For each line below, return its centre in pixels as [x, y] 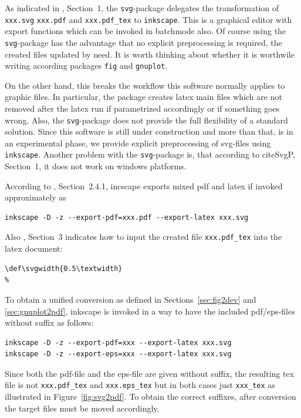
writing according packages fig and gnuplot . [86, 66]
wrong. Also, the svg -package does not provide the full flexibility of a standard [146, 120]
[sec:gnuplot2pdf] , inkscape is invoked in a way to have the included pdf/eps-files [150, 311]
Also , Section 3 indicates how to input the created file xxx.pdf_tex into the [143, 237]
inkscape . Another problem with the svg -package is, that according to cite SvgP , [150, 154]
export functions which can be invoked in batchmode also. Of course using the [146, 31]
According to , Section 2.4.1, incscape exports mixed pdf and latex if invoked [144, 185]
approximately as [35, 197]
